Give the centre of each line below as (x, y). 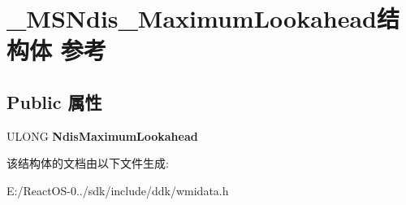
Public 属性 (54, 101)
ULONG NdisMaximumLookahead (102, 135)
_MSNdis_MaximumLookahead (192, 18)
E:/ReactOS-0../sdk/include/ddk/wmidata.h (118, 190)
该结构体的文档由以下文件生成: (88, 163)
